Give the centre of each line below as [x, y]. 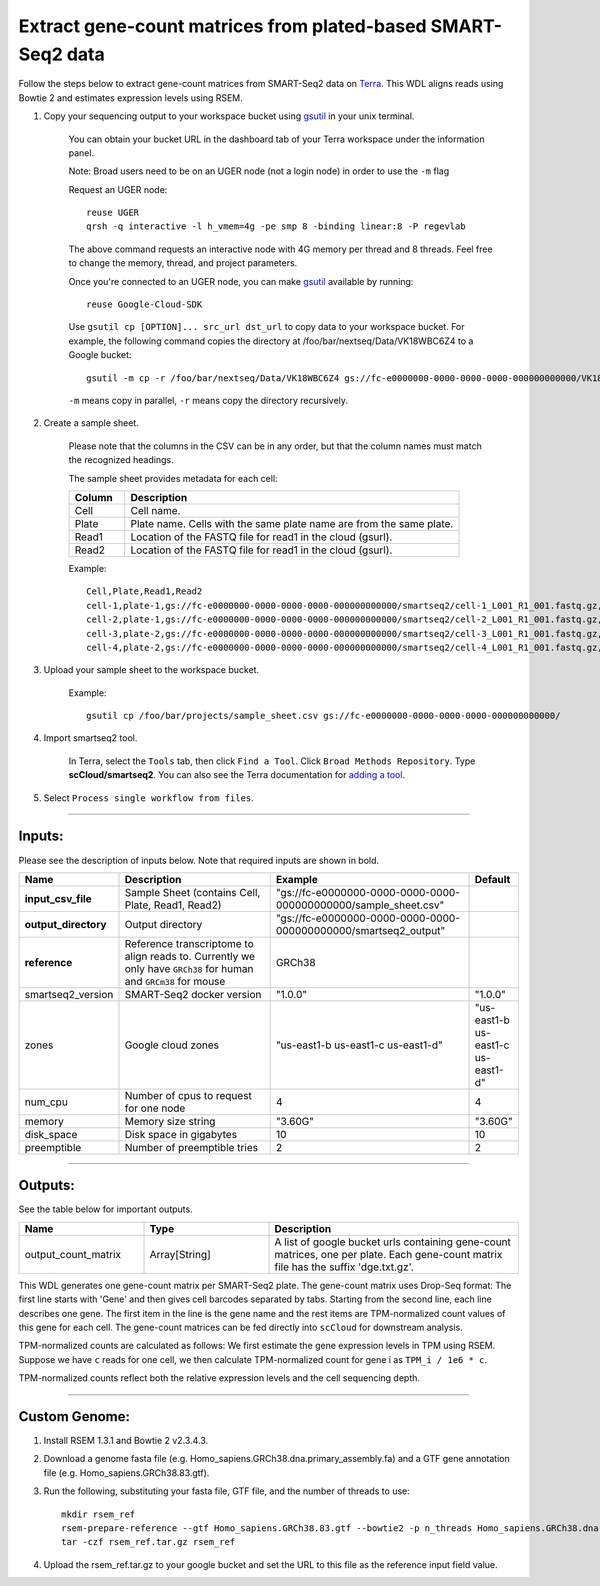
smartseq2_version [69, 994]
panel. [81, 152]
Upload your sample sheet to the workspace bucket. [151, 670]
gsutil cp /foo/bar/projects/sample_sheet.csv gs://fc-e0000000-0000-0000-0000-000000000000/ [323, 716]
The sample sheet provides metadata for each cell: [173, 478]
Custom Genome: [74, 1416]
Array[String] [180, 1254]
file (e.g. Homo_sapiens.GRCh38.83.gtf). [126, 1472]
